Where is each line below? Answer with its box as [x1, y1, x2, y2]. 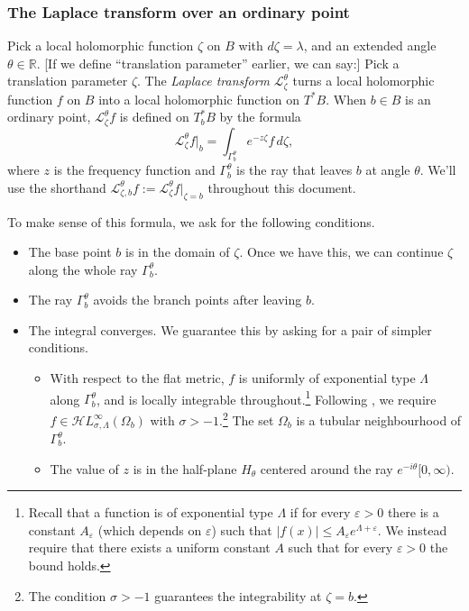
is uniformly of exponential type [238, 369, 416, 388]
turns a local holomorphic [292, 71, 435, 90]
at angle [365, 160, 410, 179]
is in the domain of [124, 242, 230, 261]
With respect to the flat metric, [50, 369, 225, 388]
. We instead [377, 520, 447, 539]
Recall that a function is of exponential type [28, 503, 273, 522]
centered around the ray [260, 459, 393, 478]
